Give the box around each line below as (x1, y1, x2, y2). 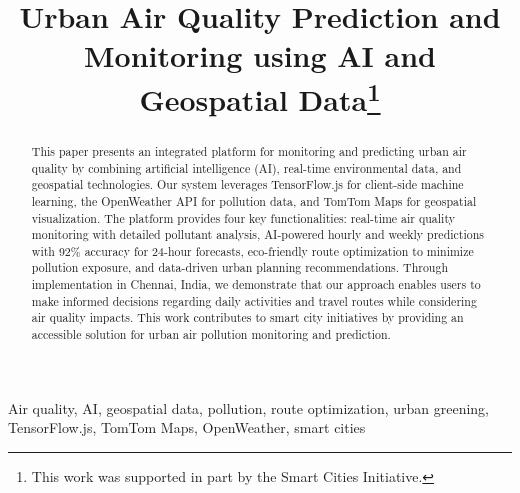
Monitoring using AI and (84, 35, 436, 76)
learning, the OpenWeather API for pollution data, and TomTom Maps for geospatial (31, 192, 477, 209)
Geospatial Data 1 (139, 74, 381, 119)
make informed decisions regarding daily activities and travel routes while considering (31, 292, 477, 309)
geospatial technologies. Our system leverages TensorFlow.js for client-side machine (31, 176, 464, 193)
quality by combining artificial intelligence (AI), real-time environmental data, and (31, 159, 462, 176)
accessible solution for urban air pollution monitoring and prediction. (31, 326, 391, 343)
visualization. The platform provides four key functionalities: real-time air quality (31, 209, 455, 226)
